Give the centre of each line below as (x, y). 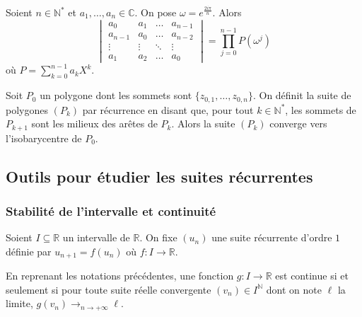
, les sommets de (321, 109)
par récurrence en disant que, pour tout (168, 109)
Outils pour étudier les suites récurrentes (159, 176)
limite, (19, 303)
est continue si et (312, 276)
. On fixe (158, 237)
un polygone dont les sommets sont (116, 95)
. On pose (156, 12)
